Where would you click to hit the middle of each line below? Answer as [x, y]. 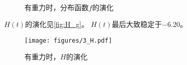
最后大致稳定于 [137, 24]
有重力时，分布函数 [57, 7]
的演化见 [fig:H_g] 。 [57, 24]
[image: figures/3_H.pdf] [68, 40]
